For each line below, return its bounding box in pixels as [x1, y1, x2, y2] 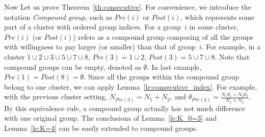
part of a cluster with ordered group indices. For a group [4, 21, 181, 32]
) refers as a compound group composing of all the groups [73, 31, 253, 42]
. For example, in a [201, 41, 261, 52]
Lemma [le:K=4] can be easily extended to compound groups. [4, 122, 198, 133]
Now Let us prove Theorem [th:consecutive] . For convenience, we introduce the [4, 2, 251, 12]
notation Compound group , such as [4, 11, 112, 22]
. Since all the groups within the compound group [84, 71, 240, 82]
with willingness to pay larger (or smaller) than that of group [4, 41, 196, 52]
